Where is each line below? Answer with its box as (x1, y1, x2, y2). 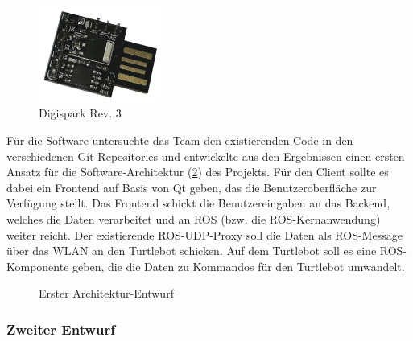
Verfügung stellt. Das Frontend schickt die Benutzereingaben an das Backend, (6, 195, 390, 212)
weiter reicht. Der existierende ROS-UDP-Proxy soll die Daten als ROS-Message (6, 226, 403, 243)
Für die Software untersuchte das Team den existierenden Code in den (6, 132, 353, 149)
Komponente (6, 257, 69, 274)
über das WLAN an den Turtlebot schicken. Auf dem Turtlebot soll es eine (6, 242, 377, 259)
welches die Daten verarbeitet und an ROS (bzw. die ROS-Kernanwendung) (6, 210, 381, 227)
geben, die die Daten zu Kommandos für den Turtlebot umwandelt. (72, 257, 405, 274)
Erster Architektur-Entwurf (39, 285, 174, 302)
